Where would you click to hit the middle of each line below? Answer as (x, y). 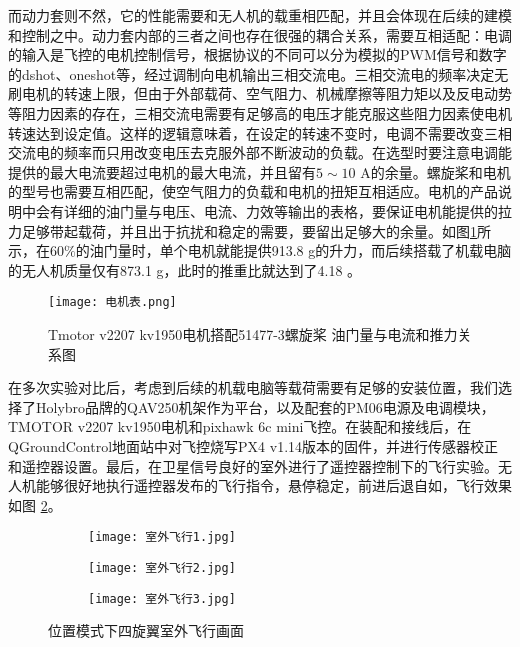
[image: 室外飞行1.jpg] (162, 537)
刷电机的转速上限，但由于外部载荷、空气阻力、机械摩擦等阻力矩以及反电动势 (260, 93)
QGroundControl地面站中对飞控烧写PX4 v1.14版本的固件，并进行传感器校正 (253, 445)
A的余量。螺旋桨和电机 (435, 171)
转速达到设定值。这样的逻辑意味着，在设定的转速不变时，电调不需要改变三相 (260, 132)
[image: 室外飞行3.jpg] (162, 598)
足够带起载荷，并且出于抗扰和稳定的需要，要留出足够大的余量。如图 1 (249, 230)
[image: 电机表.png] (112, 302)
